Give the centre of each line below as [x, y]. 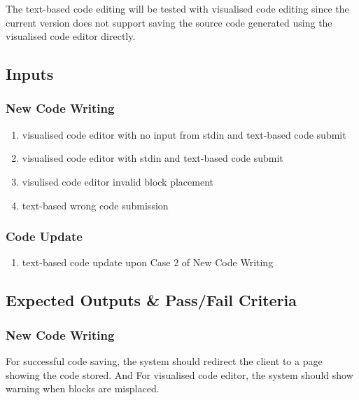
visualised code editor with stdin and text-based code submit [153, 158]
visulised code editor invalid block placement [118, 181]
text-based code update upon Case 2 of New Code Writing [148, 262]
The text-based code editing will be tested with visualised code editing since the [177, 8]
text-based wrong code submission [95, 205]
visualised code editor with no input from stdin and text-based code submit [184, 134]
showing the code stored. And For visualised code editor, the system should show [179, 374]
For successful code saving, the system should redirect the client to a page [164, 360]
